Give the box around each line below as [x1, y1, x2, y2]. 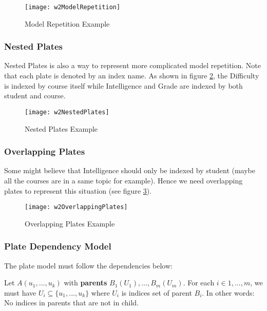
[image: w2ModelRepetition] [25, 4, 121, 11]
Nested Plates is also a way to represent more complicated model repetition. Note [4, 60, 261, 71]
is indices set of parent [121, 287, 192, 298]
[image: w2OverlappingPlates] [25, 203, 128, 211]
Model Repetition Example [25, 18, 110, 29]
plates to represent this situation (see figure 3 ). [4, 185, 152, 196]
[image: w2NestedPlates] [25, 108, 109, 116]
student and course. [4, 90, 66, 101]
